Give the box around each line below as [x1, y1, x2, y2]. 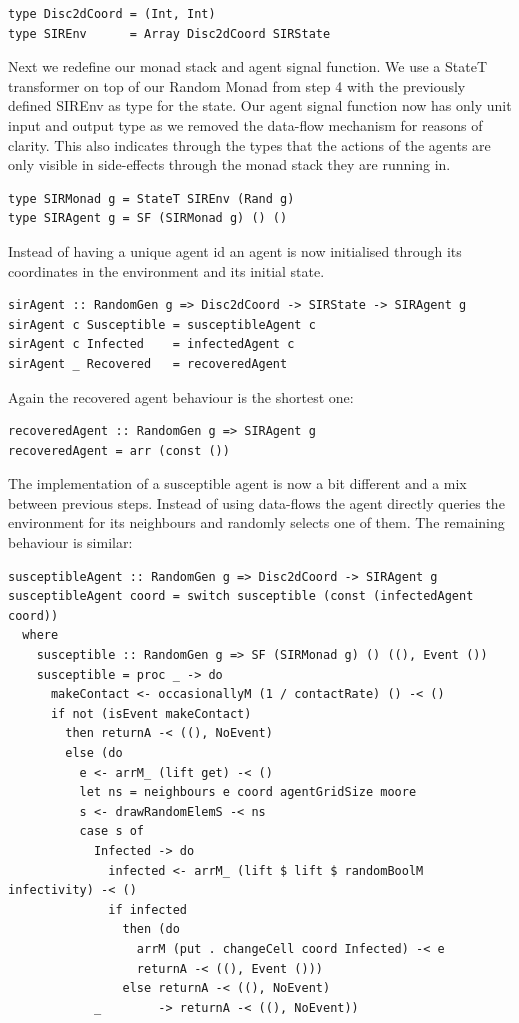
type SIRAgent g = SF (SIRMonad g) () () [8, 211, 288, 226]
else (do [65, 746, 123, 760]
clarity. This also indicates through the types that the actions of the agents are [8, 134, 491, 155]
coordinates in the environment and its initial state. [8, 260, 325, 281]
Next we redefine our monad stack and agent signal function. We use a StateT [8, 56, 488, 77]
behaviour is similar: [8, 532, 133, 553]
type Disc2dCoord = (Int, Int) [8, 7, 216, 21]
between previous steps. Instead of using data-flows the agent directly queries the [8, 492, 505, 513]
